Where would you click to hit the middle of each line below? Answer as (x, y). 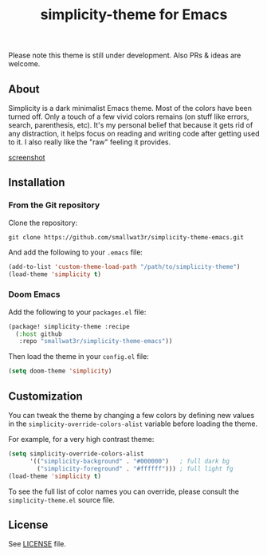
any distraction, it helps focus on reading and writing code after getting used (134, 134)
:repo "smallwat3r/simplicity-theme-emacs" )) (96, 341)
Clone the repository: (43, 223)
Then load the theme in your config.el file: (79, 357)
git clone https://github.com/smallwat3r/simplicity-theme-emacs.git (126, 237)
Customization (46, 396)
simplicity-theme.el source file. (62, 499)
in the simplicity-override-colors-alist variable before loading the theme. (133, 424)
